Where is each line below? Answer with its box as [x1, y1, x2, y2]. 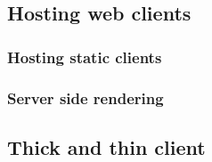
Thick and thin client [7, 133, 206, 160]
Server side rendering [7, 86, 164, 109]
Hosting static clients [7, 45, 162, 68]
